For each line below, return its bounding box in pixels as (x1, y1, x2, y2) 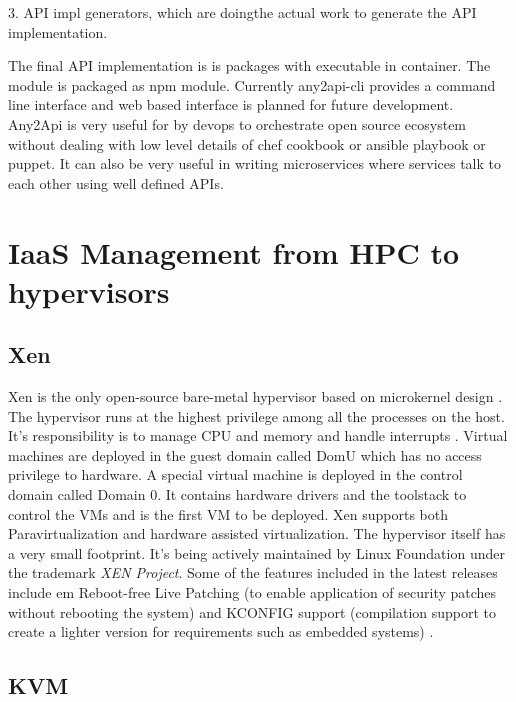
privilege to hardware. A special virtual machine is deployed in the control (8, 464, 463, 485)
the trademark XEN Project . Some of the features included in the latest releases (8, 562, 498, 583)
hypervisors (8, 270, 170, 311)
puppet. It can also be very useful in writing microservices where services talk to (8, 153, 501, 174)
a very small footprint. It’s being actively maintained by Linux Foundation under (8, 542, 505, 563)
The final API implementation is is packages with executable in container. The (8, 55, 491, 76)
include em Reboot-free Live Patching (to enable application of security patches (8, 582, 497, 603)
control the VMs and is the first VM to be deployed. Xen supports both (8, 503, 448, 524)
